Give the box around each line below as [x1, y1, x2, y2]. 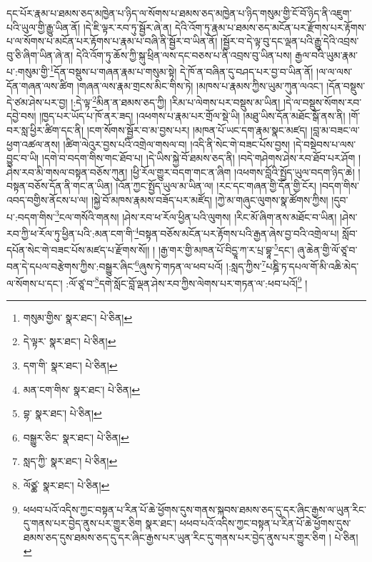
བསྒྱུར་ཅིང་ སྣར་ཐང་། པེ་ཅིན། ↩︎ [23, 429, 129, 444]
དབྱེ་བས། [6, 108, 36, 123]
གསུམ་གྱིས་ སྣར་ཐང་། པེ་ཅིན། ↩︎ [23, 310, 133, 325]
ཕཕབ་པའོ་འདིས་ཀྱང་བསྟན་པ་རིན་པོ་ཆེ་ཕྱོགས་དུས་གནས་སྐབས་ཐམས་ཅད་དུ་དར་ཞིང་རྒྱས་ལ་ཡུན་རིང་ [23, 501, 366, 516]
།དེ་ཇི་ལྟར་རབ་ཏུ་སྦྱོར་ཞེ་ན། [83, 19, 172, 34]
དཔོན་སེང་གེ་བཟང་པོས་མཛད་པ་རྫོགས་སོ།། [6, 242, 150, 257]
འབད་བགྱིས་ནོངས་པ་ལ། [6, 193, 89, 208]
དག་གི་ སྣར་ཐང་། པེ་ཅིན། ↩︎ [23, 358, 118, 373]
